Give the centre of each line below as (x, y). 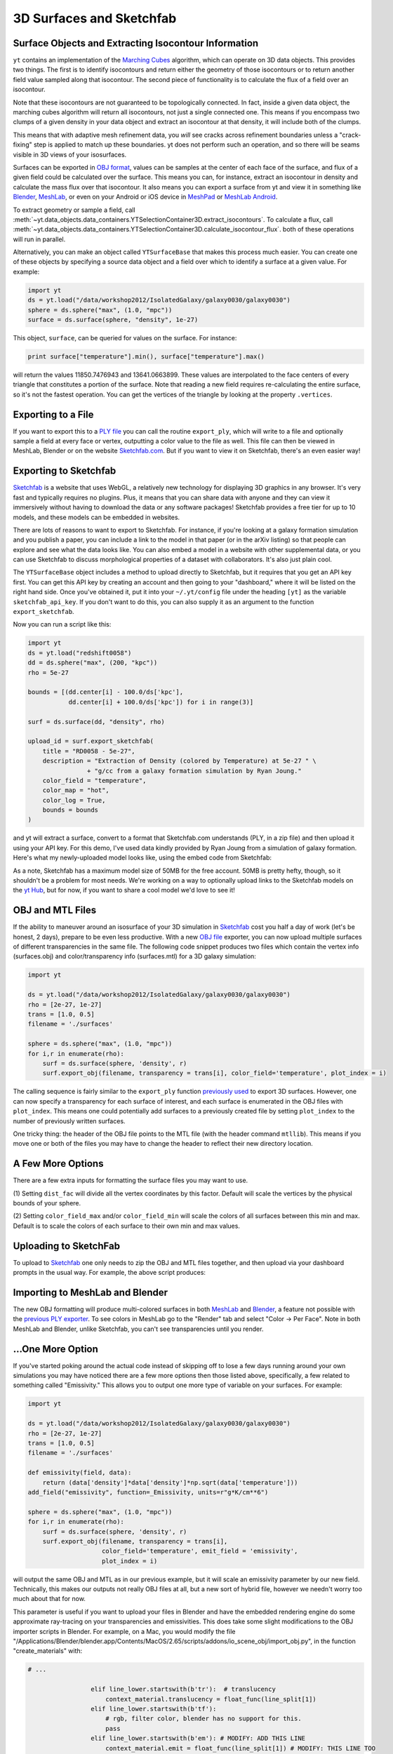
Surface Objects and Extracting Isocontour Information (136, 43)
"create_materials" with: (48, 1651)
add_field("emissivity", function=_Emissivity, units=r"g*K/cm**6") (148, 1492)
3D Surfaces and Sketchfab (95, 18)
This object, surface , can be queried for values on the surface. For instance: (125, 338)
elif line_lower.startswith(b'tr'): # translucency (183, 1689)
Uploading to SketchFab (67, 1246)
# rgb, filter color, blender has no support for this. (204, 1719)
